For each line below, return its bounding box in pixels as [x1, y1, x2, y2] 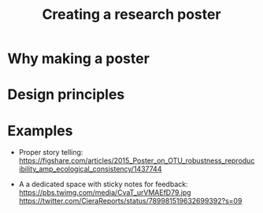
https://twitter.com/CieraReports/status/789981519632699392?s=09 [18, 196, 243, 206]
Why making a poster [7, 50, 150, 68]
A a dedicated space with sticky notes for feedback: [18, 179, 188, 189]
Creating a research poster [42, 6, 221, 24]
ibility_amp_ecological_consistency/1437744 [18, 164, 162, 174]
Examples [7, 122, 73, 139]
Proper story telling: [18, 148, 83, 157]
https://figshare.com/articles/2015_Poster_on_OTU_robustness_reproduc [18, 156, 255, 166]
